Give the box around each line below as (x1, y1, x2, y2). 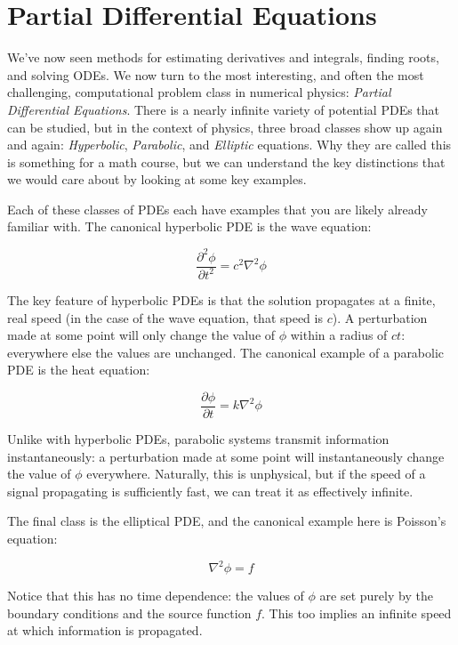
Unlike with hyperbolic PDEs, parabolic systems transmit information (7, 430, 390, 447)
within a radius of (290, 326, 388, 344)
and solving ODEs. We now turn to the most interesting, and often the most (7, 65, 424, 84)
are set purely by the (319, 586, 433, 605)
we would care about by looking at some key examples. (7, 170, 307, 189)
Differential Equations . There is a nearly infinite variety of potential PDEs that (7, 100, 440, 118)
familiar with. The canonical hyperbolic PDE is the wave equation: (7, 217, 372, 236)
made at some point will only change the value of (7, 326, 276, 344)
